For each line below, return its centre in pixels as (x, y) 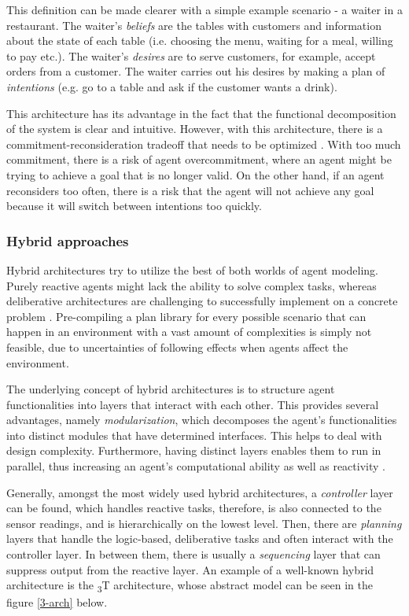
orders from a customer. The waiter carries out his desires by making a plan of (196, 71)
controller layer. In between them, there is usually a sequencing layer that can (193, 554)
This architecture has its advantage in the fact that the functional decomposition (201, 113)
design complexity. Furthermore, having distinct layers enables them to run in (194, 450)
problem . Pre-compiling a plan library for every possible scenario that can (186, 316)
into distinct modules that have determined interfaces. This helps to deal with (194, 435)
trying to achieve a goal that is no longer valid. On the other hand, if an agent (195, 174)
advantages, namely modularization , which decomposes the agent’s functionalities (202, 420)
